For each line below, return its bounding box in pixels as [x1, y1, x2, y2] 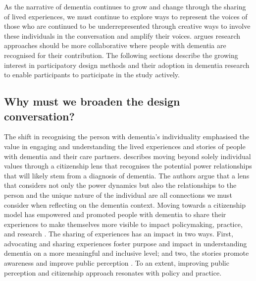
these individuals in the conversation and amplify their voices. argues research [4, 30, 241, 41]
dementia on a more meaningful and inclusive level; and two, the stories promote [4, 248, 249, 258]
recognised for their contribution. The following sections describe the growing [4, 50, 238, 60]
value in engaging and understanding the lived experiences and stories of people [4, 141, 246, 151]
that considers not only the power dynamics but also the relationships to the [4, 180, 237, 190]
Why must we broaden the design [4, 94, 180, 109]
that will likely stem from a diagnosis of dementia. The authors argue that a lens [4, 170, 250, 180]
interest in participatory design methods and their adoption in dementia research [4, 59, 250, 70]
